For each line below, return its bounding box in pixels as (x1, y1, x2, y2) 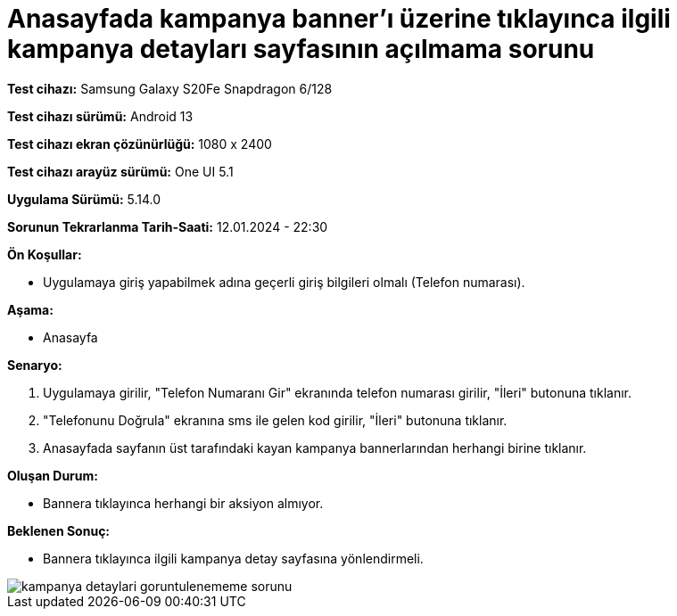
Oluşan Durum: (7, 467, 98, 483)
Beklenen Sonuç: (7, 522, 111, 538)
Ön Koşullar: (7, 246, 82, 262)
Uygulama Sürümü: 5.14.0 (7, 191, 161, 207)
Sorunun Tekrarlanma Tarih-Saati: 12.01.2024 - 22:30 (7, 218, 328, 234)
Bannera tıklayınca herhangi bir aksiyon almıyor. (43, 495, 324, 511)
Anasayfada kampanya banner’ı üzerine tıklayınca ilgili (7, 4, 671, 34)
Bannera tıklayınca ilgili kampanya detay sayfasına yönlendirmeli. (43, 550, 424, 566)
